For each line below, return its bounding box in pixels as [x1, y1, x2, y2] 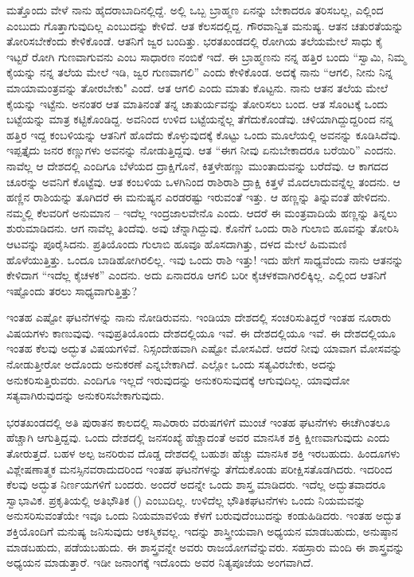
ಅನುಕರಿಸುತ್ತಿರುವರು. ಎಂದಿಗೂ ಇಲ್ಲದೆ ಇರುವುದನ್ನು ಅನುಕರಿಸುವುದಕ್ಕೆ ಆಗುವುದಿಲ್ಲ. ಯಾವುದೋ [6, 371, 350, 388]
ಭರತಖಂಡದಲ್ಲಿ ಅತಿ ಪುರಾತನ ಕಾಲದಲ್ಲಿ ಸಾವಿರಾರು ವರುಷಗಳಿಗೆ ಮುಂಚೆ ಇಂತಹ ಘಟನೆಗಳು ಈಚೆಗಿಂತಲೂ [6, 413, 390, 430]
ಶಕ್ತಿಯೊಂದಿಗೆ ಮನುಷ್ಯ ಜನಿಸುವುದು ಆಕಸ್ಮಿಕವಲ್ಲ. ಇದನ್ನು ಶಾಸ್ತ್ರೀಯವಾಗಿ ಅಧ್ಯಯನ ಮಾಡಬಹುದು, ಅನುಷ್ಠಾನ [6, 523, 398, 539]
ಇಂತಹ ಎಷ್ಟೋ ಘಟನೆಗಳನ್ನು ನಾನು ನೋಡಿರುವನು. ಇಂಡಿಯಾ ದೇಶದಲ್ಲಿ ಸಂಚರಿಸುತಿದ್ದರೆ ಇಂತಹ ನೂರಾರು [6, 309, 392, 326]
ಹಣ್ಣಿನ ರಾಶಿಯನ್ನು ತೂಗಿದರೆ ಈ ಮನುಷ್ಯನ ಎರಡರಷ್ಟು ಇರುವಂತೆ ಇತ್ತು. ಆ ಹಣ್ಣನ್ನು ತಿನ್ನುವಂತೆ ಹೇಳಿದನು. [6, 189, 391, 205]
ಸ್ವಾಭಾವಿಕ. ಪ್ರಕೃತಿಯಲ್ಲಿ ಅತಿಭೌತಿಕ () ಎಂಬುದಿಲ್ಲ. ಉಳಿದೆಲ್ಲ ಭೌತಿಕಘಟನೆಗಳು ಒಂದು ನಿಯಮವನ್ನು [6, 491, 366, 508]
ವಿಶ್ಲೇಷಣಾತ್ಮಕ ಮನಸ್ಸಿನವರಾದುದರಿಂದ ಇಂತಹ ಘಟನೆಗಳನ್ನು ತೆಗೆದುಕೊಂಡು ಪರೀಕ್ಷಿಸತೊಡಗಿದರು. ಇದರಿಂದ [6, 460, 393, 477]
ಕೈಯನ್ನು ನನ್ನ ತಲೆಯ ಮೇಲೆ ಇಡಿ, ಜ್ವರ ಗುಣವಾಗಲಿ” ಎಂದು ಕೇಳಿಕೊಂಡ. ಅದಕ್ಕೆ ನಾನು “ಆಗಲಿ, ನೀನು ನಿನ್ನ [6, 64, 393, 80]
